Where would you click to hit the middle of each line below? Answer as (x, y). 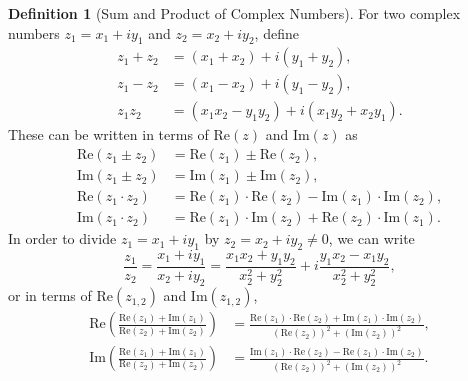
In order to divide (62, 238)
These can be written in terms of (108, 134)
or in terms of (50, 295)
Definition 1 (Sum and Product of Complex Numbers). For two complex (234, 13)
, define (276, 32)
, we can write (371, 238)
